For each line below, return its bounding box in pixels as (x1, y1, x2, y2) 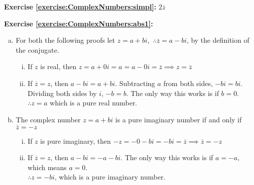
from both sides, (163, 78, 213, 88)
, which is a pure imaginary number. (54, 172, 166, 182)
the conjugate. (15, 44, 59, 55)
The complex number (15, 114, 81, 124)
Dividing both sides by (27, 88, 97, 98)
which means (27, 162, 67, 172)
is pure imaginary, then (40, 135, 111, 146)
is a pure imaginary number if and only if (115, 114, 242, 124)
